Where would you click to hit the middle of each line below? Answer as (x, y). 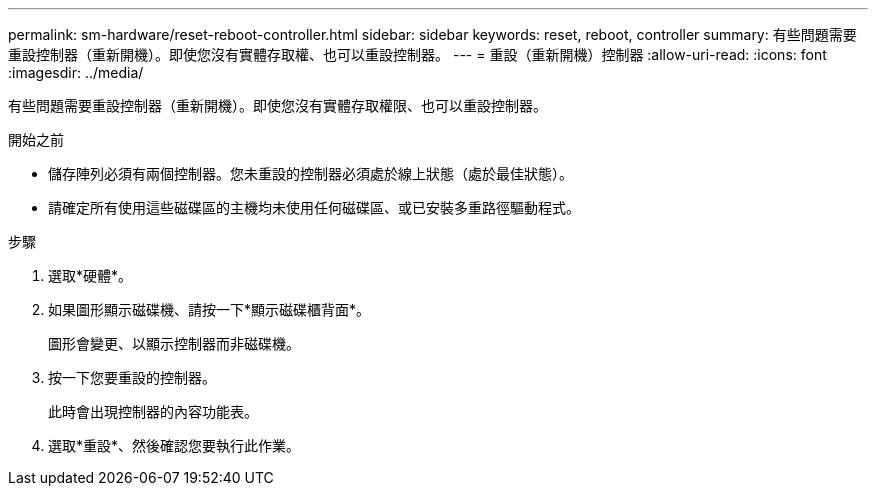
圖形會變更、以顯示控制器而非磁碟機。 (174, 343)
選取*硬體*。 (90, 275)
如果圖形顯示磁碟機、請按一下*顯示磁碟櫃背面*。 (209, 309)
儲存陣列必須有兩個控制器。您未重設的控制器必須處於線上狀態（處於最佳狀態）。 (310, 173)
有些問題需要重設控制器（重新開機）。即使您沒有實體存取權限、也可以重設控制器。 (277, 105)
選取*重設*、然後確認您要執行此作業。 (174, 445)
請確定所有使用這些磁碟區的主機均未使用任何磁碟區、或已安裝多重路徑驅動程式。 (314, 207)
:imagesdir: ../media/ (76, 72)
